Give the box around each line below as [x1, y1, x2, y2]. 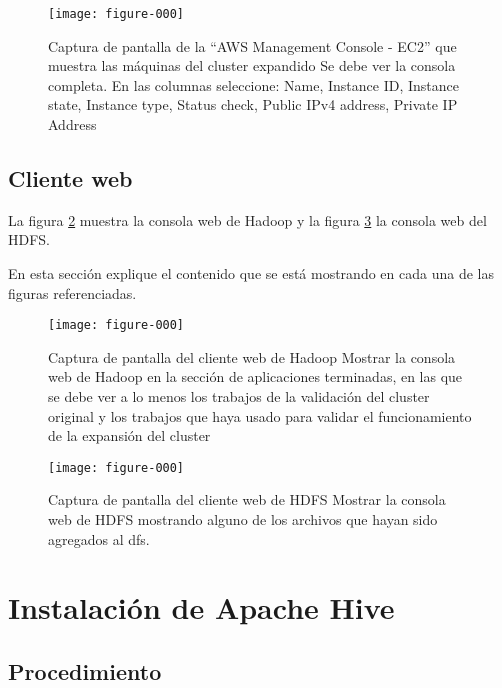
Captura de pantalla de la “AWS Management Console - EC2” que [48, 35, 457, 56]
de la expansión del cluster [48, 425, 211, 446]
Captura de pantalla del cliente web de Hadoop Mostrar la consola [48, 346, 456, 367]
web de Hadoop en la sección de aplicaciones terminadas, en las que [48, 366, 463, 387]
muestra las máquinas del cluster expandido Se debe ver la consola [48, 55, 456, 76]
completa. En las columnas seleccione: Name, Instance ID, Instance [48, 74, 459, 95]
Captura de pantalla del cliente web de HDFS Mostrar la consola [48, 489, 446, 510]
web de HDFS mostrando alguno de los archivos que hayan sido [48, 509, 438, 530]
